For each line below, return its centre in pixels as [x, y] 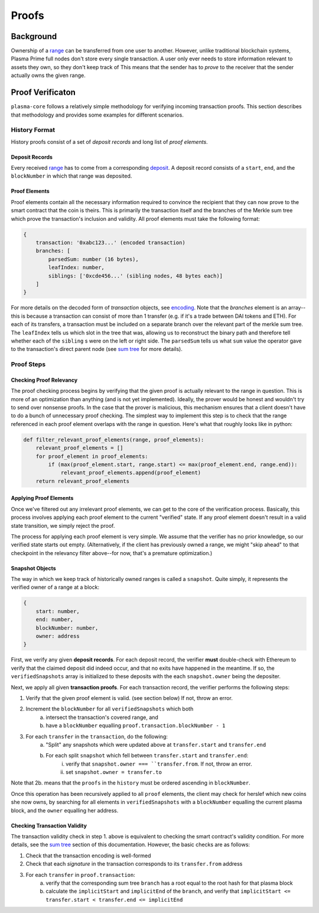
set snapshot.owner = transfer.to [114, 772]
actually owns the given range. [48, 75]
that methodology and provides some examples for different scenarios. [97, 115]
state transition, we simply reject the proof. [63, 525]
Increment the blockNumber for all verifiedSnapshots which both [110, 709]
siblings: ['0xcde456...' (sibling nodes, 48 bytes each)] [136, 276]
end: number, [55, 620]
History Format [33, 130]
